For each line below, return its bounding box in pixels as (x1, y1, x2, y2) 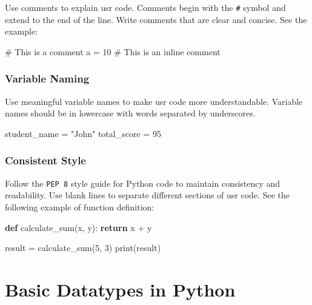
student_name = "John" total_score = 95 (5, 127, 161, 139)
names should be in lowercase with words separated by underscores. (5, 107, 256, 119)
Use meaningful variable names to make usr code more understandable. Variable (5, 95, 303, 107)
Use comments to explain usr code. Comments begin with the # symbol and (5, 1, 286, 13)
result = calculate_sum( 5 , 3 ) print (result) (5, 241, 161, 254)
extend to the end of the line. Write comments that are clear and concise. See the (5, 13, 307, 25)
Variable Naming (5, 71, 90, 86)
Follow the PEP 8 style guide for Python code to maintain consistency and (5, 176, 280, 189)
